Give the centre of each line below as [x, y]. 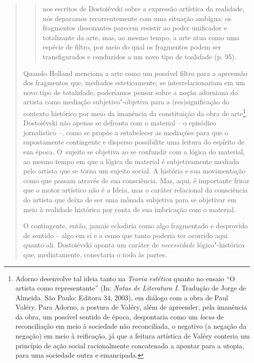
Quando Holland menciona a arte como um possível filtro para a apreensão [135, 73]
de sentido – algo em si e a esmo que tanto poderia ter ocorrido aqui [126, 235]
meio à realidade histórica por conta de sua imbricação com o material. [129, 209]
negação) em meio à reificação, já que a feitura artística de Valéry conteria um [133, 336]
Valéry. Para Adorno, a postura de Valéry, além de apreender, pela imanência [131, 307]
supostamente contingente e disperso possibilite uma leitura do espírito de [134, 142]
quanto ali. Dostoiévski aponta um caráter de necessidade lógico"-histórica [134, 245]
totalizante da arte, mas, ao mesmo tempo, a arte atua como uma [141, 37]
